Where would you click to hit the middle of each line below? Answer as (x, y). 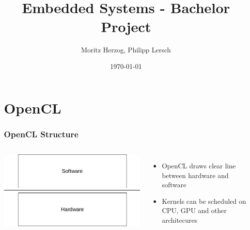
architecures (180, 220)
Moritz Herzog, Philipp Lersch (126, 50)
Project (126, 26)
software (174, 185)
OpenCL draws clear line (199, 165)
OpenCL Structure (41, 134)
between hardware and (195, 175)
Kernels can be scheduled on (204, 201)
